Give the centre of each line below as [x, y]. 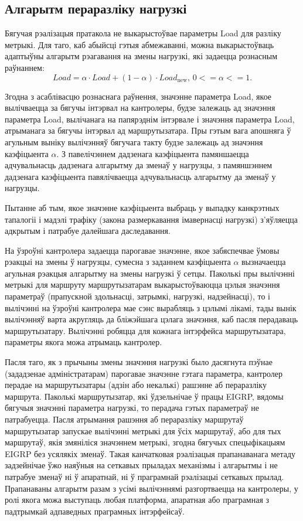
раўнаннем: [25, 67]
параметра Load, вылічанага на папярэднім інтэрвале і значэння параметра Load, [150, 119]
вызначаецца [264, 262]
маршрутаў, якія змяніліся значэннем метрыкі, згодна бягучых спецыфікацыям [145, 442]
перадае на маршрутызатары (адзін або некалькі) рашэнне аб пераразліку [136, 385]
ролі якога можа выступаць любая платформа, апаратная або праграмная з [137, 500]
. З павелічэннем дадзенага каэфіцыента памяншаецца [153, 153]
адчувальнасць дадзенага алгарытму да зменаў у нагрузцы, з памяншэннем [139, 165]
